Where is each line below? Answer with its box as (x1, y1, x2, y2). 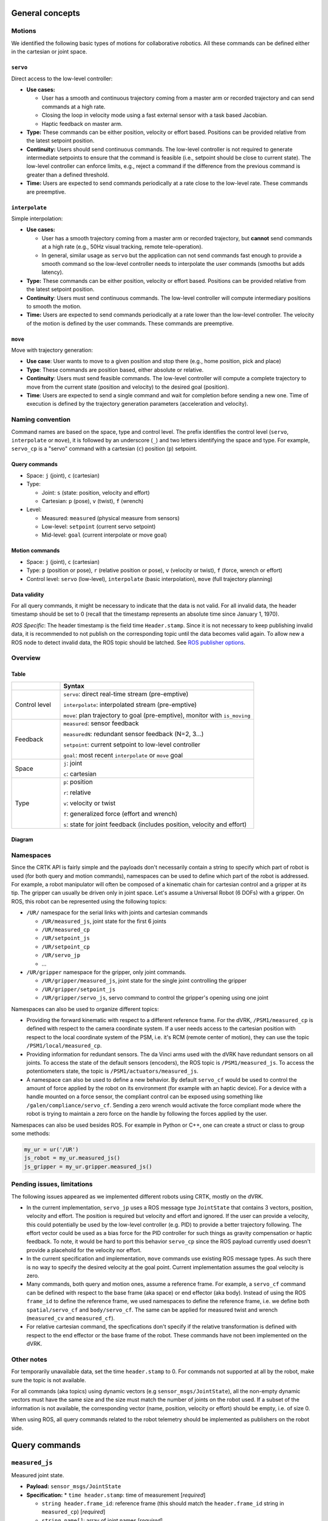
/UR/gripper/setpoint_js (41, 986, 115, 993)
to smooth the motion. (26, 302, 82, 310)
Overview (11, 654, 41, 663)
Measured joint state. (11, 1471, 64, 1478)
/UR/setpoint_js (41, 935, 91, 942)
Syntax (63, 681, 84, 690)
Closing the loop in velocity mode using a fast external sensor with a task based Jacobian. (41, 111, 268, 119)
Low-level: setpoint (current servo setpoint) (41, 523, 156, 531)
